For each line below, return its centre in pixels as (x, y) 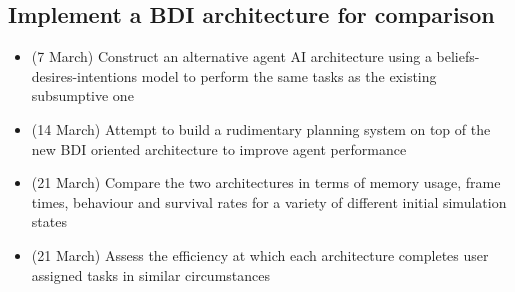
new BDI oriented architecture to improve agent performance (219, 148)
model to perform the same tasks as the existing (289, 75)
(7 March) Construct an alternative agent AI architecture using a (231, 56)
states (49, 221)
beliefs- (458, 56)
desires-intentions (84, 75)
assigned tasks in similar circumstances (150, 274)
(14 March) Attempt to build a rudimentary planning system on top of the (261, 128)
